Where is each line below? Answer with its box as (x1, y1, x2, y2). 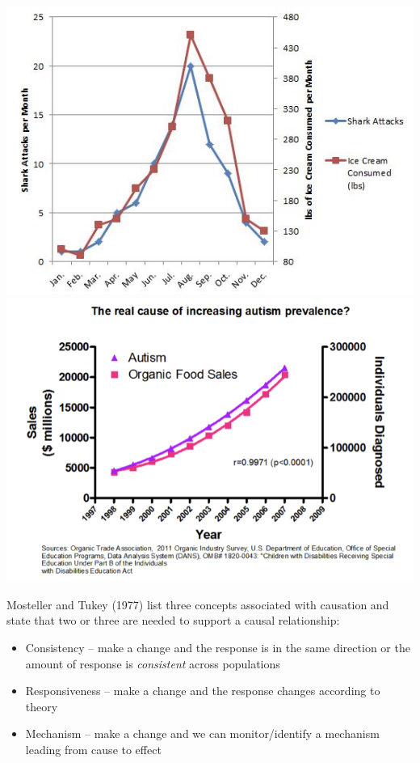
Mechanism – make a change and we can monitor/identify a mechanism (25, 725, 380, 742)
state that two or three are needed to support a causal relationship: (6, 612, 340, 629)
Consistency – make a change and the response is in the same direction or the (25, 639, 410, 656)
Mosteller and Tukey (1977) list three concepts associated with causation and (6, 596, 389, 613)
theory (25, 697, 58, 714)
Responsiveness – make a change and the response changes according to (25, 682, 380, 699)
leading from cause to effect (25, 740, 162, 757)
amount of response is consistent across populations (25, 655, 280, 672)
